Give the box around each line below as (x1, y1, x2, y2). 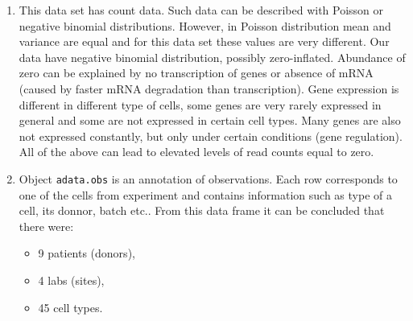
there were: (19, 217, 74, 234)
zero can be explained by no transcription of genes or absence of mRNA (19, 64, 374, 81)
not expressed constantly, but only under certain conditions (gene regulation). (19, 127, 403, 144)
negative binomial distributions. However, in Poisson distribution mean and (19, 17, 391, 34)
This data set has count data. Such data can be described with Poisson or (19, 2, 384, 18)
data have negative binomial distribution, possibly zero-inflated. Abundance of (19, 48, 406, 65)
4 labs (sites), (38, 271, 105, 288)
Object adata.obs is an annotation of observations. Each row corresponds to (19, 170, 398, 187)
